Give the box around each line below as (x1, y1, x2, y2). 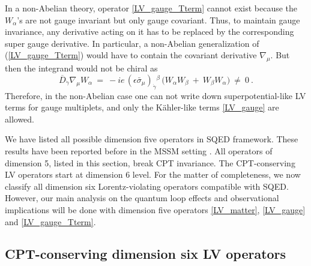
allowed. (5, 112, 34, 125)
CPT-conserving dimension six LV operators (5, 244, 286, 263)
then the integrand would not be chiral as (5, 62, 158, 74)
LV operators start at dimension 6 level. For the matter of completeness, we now (5, 168, 301, 181)
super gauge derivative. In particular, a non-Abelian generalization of (5, 37, 259, 49)
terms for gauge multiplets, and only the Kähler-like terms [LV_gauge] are (5, 101, 279, 113)
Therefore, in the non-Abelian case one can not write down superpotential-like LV (5, 89, 306, 101)
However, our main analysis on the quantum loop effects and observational (5, 192, 279, 204)
